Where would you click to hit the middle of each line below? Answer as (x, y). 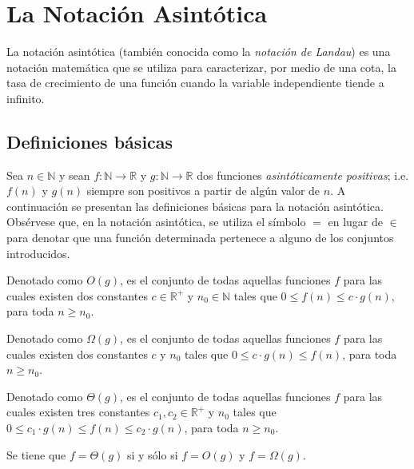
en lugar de (355, 222)
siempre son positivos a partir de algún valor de (203, 191)
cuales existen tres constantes (78, 412)
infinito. (26, 98)
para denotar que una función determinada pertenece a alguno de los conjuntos (200, 238)
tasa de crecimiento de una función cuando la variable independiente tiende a (195, 83)
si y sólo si (152, 454)
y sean (74, 175)
